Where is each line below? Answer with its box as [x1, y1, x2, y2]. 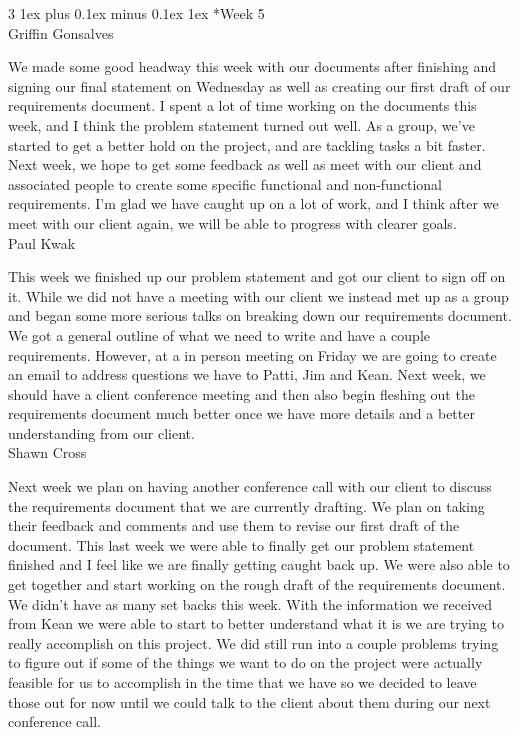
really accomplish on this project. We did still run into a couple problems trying [8, 632, 499, 653]
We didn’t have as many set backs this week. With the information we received [8, 593, 493, 614]
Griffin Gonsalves [8, 22, 114, 43]
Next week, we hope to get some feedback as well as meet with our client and [8, 154, 482, 175]
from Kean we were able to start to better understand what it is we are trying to [8, 613, 504, 634]
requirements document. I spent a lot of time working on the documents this [8, 95, 477, 116]
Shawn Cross [8, 442, 87, 463]
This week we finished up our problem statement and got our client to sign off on [8, 266, 506, 287]
